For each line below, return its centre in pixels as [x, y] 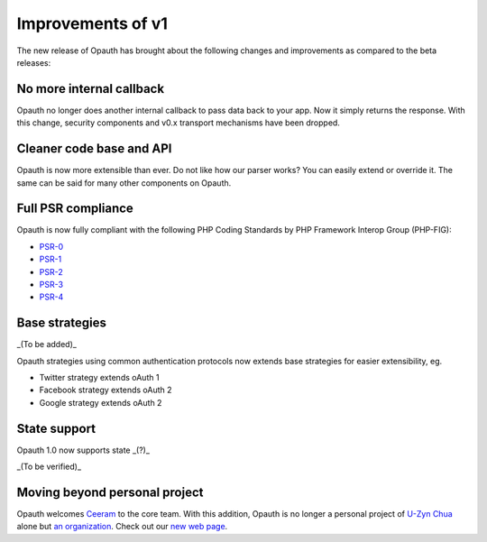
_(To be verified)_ [49, 467]
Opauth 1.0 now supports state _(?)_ [83, 450]
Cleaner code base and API [94, 149]
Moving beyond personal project [110, 492]
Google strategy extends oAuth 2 [101, 402]
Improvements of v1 [92, 23]
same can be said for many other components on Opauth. [124, 183]
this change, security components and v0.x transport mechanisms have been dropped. [178, 123]
